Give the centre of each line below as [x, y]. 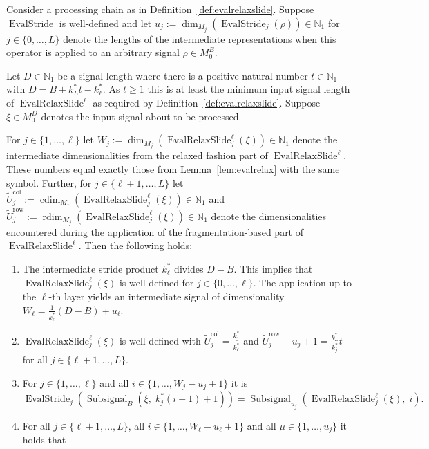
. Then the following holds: [135, 245]
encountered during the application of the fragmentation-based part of [155, 231]
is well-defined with [160, 340]
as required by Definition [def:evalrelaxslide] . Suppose [207, 103]
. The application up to [303, 282]
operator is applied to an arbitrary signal [93, 52]
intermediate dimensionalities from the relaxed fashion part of [137, 155]
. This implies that [273, 268]
